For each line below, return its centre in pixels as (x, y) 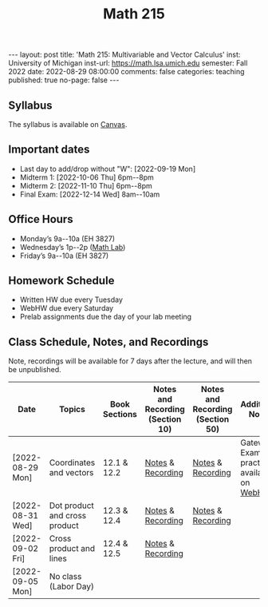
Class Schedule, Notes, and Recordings (108, 341)
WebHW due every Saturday (67, 308)
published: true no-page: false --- (64, 80)
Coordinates (72, 462)
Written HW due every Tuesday (71, 300)
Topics (72, 410)
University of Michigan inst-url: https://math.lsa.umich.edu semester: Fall (128, 63)
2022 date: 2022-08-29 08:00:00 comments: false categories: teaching (126, 72)
